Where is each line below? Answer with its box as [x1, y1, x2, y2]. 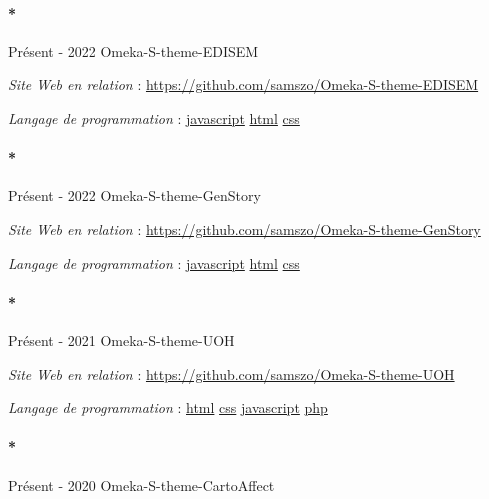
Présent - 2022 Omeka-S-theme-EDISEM [8, 40, 259, 61]
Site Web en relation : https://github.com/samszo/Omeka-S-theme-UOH [8, 363, 455, 384]
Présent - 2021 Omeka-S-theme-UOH [8, 329, 235, 350]
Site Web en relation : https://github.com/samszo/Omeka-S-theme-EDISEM [8, 74, 479, 95]
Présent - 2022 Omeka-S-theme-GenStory [8, 185, 261, 206]
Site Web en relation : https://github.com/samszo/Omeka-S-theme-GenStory [8, 218, 481, 239]
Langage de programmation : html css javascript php [8, 397, 328, 418]
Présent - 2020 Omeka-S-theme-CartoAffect [8, 474, 275, 495]
